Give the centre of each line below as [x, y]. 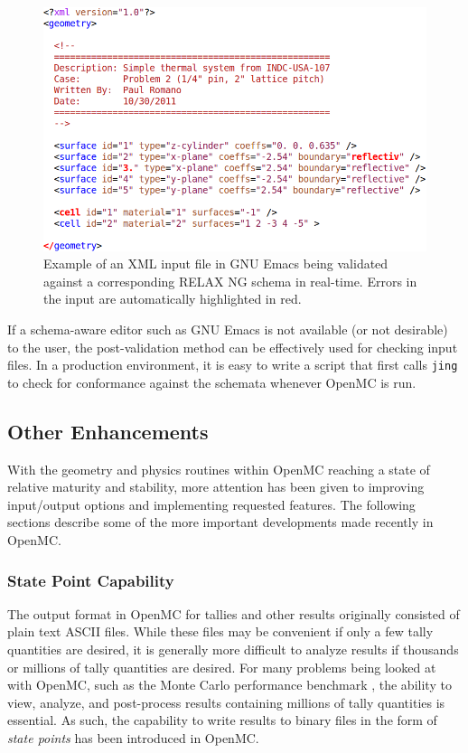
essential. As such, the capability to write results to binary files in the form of [222, 720]
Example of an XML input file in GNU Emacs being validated [216, 264]
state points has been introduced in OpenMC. [133, 738]
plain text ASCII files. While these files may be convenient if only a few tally [220, 631]
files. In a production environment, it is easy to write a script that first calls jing [233, 365]
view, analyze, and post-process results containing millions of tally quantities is [226, 702]
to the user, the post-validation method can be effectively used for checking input [233, 347]
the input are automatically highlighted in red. [173, 299]
